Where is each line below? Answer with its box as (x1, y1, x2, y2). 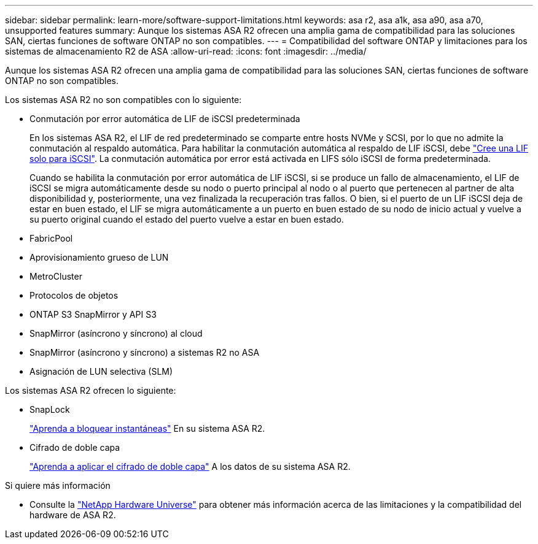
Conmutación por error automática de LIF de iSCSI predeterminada (29, 113, 300, 124)
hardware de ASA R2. (29, 510, 116, 520)
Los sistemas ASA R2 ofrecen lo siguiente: (5, 385, 176, 396)
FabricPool (29, 233, 73, 243)
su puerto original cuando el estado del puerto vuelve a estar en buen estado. (29, 214, 344, 224)
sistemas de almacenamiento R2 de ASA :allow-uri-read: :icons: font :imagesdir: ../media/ (5, 46, 367, 56)
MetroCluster (29, 271, 82, 282)
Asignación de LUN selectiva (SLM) (29, 366, 173, 377)
